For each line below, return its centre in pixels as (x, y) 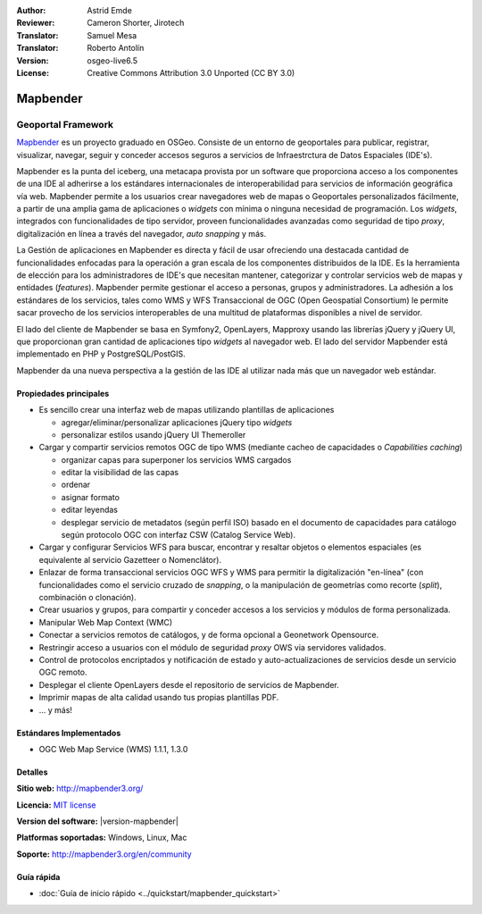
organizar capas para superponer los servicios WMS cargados (176, 459)
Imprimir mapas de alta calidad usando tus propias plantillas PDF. (159, 698)
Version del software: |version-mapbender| (97, 821)
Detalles (32, 772)
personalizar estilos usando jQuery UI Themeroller (154, 434)
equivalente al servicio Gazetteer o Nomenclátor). (130, 559)
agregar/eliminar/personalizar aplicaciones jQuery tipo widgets (177, 422)
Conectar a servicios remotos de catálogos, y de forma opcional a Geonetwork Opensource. (209, 635)
